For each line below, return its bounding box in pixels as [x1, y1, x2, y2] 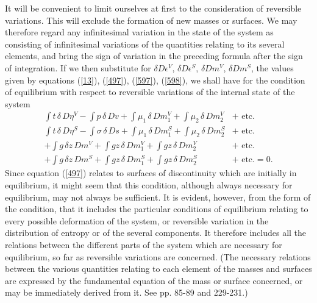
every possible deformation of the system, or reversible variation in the [5, 214, 269, 227]
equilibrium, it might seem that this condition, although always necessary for [5, 178, 293, 191]
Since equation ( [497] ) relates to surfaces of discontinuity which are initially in [5, 166, 297, 179]
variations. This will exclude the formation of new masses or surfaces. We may [5, 13, 297, 26]
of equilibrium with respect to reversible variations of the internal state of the [5, 85, 295, 98]
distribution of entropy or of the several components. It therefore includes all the [5, 226, 307, 239]
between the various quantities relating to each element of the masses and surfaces [5, 262, 312, 275]
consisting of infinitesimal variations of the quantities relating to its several [5, 37, 285, 50]
